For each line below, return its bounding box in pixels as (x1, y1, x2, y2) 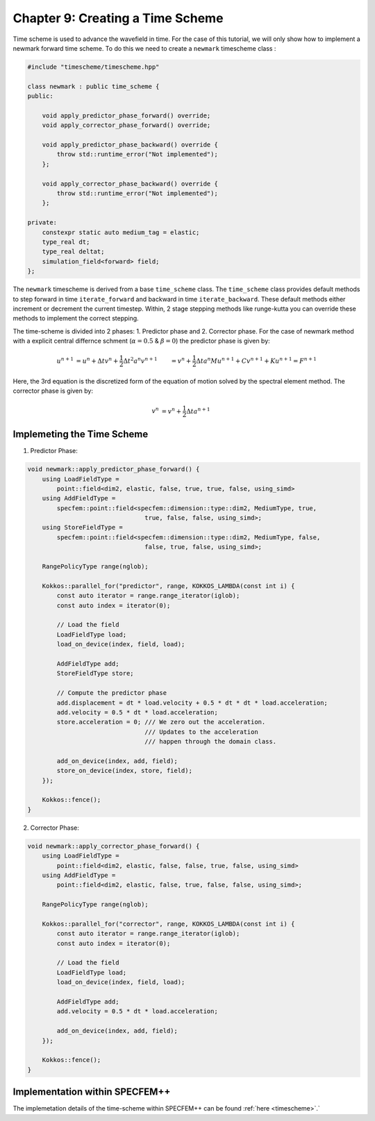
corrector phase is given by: (12, 386, 94, 395)
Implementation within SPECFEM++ (12, 1086, 171, 1098)
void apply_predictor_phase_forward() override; (42, 111, 211, 120)
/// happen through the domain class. (144, 737, 277, 746)
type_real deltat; (42, 247, 105, 256)
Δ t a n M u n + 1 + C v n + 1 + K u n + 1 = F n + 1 (196, 356, 317, 365)
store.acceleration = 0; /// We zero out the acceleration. (56, 718, 266, 726)
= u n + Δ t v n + (76, 356, 119, 365)
